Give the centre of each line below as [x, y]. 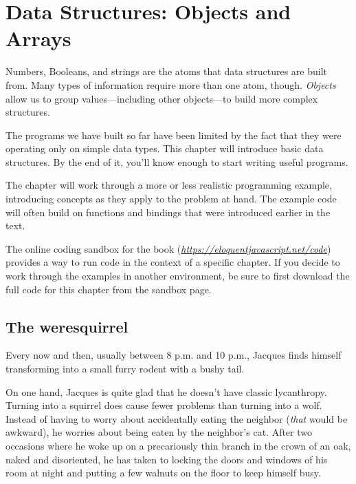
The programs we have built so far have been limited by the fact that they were [174, 135]
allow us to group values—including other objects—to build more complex [162, 98]
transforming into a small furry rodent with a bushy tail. [125, 369]
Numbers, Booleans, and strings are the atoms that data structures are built [167, 71]
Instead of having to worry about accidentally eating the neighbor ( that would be [177, 418]
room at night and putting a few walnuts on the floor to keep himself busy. [163, 473]
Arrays [38, 38]
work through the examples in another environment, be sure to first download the [178, 276]
